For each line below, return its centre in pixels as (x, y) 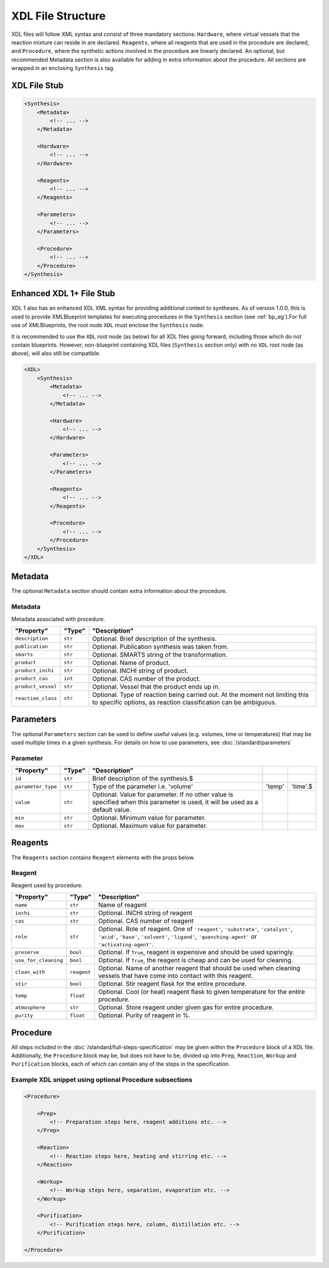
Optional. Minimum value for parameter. (149, 818)
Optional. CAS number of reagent (146, 921)
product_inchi (34, 671)
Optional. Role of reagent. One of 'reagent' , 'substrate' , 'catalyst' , (196, 929)
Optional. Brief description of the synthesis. (154, 639)
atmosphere (30, 1008)
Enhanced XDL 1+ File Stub (63, 293)
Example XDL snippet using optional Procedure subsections (102, 1080)
